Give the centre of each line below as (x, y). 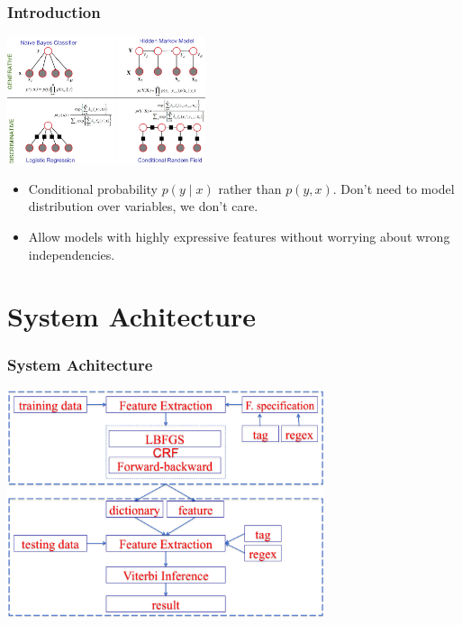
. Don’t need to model (394, 188)
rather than (250, 188)
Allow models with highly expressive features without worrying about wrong (239, 236)
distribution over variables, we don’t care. (143, 206)
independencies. (72, 254)
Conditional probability (93, 188)
